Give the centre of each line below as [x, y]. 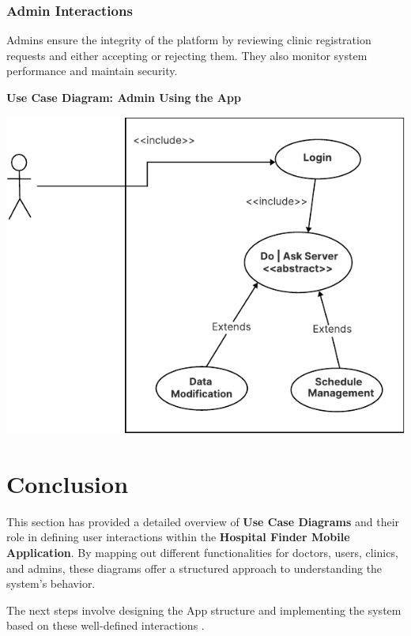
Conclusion [68, 483]
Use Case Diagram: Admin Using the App [124, 97]
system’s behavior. [51, 583]
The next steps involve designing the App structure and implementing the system [204, 610]
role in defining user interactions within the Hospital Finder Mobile [178, 537]
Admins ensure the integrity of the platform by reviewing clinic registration [189, 40]
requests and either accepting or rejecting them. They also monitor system [187, 55]
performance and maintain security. [92, 71]
